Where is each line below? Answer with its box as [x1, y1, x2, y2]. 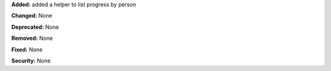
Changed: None [11, 12, 52, 20]
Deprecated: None [11, 23, 59, 31]
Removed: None [11, 34, 53, 42]
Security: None [11, 57, 51, 64]
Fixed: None [11, 46, 43, 53]
